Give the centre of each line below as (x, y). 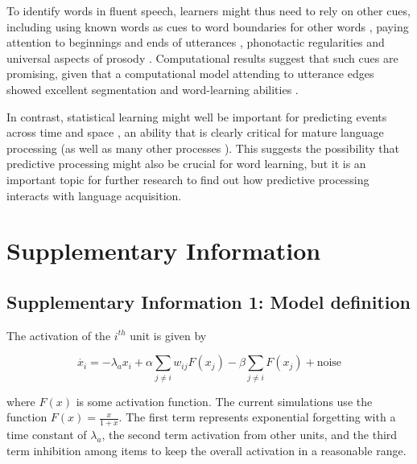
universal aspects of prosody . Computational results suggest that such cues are (202, 57)
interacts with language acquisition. (94, 195)
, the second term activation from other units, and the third (250, 435)
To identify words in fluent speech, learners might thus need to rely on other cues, (208, 10)
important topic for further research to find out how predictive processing (188, 179)
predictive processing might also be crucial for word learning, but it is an (186, 164)
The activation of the (59, 335)
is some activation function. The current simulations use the (224, 401)
